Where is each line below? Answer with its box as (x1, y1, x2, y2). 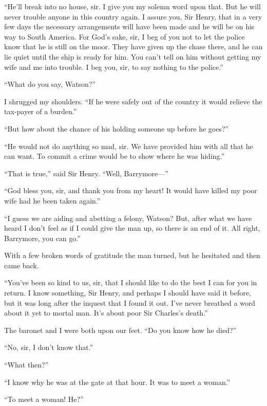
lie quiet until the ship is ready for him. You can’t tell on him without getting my (4, 51, 261, 62)
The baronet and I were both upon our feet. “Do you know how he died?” (4, 324, 237, 335)
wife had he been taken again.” (4, 195, 101, 206)
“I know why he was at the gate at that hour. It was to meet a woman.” (4, 376, 231, 387)
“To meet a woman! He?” (4, 394, 84, 404)
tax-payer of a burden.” (4, 106, 77, 117)
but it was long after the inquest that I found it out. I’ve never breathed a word (4, 297, 256, 308)
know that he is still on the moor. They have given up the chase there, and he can (4, 41, 263, 52)
